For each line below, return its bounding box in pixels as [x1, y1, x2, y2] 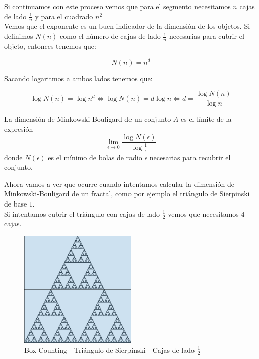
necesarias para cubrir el [169, 31, 244, 41]
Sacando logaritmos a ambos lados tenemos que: [4, 73, 153, 83]
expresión [4, 123, 33, 134]
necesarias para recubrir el [149, 151, 231, 162]
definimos [4, 31, 33, 41]
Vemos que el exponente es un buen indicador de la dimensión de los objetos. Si [4, 21, 250, 31]
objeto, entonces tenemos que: [4, 40, 96, 51]
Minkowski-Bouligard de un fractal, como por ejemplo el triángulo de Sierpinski [4, 188, 250, 199]
